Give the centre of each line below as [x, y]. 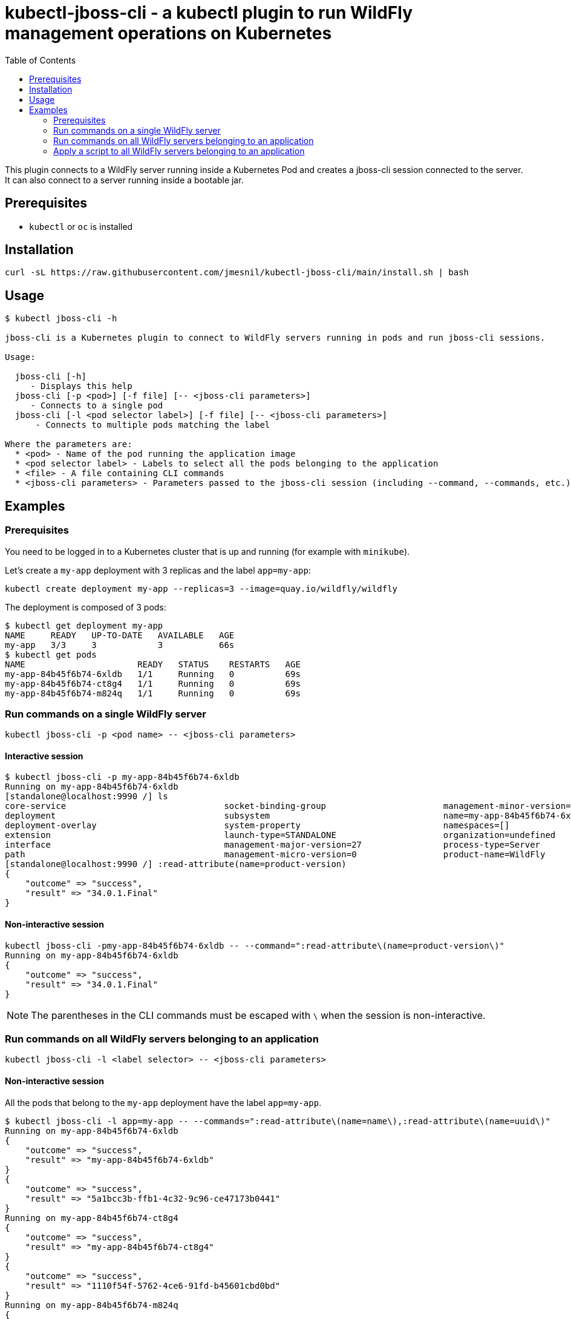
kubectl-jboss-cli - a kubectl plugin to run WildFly [209, 13]
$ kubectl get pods [51, 654]
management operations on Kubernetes [168, 33]
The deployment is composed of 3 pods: [86, 607]
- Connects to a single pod [97, 406]
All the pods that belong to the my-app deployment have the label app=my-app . [163, 1102]
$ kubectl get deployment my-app [84, 625]
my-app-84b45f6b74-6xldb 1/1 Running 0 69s [153, 674]
